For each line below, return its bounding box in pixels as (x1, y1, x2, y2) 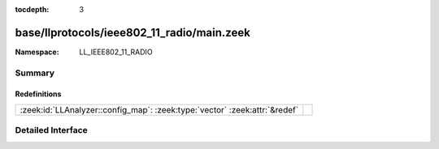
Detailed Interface (15, 125, 89, 136)
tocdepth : (15, 5, 50, 14)
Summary (15, 67, 55, 79)
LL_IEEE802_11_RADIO (79, 47, 154, 57)
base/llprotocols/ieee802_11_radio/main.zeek (15, 25, 251, 40)
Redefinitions (15, 89, 62, 99)
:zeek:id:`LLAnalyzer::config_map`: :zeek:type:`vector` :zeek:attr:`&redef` (20, 104, 299, 115)
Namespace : (15, 47, 60, 57)
